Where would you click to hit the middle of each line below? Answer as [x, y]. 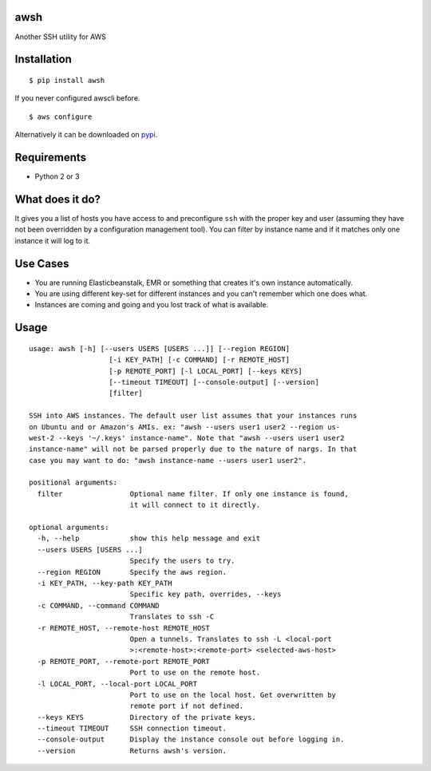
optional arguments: [69, 528]
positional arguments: [73, 482]
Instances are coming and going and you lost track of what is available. [152, 305]
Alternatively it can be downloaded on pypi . [86, 135]
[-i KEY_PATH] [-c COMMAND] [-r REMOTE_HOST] [200, 360]
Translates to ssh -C [172, 617]
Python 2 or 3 [57, 176]
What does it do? [58, 199]
